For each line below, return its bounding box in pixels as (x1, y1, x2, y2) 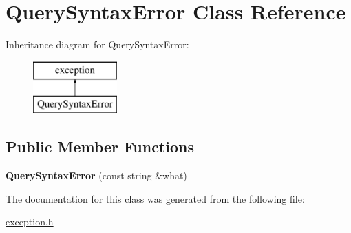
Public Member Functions (6, 136, 194, 157)
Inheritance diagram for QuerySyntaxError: (6, 37, 189, 52)
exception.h (6, 214, 54, 229)
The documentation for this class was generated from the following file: (6, 191, 305, 205)
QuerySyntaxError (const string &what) (6, 168, 187, 183)
